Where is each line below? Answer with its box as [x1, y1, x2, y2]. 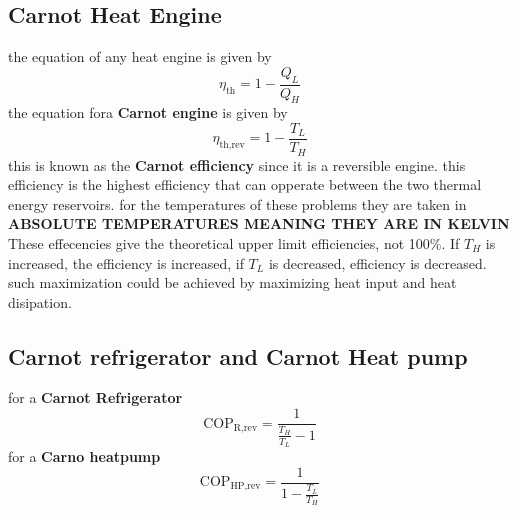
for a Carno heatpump [8, 445, 161, 466]
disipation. [8, 291, 72, 312]
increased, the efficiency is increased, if [8, 252, 244, 273]
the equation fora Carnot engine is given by [8, 102, 288, 123]
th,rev [219, 140, 245, 151]
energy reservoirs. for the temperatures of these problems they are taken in [8, 193, 467, 214]
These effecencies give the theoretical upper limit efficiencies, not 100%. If [8, 232, 460, 253]
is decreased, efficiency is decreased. [268, 252, 487, 273]
